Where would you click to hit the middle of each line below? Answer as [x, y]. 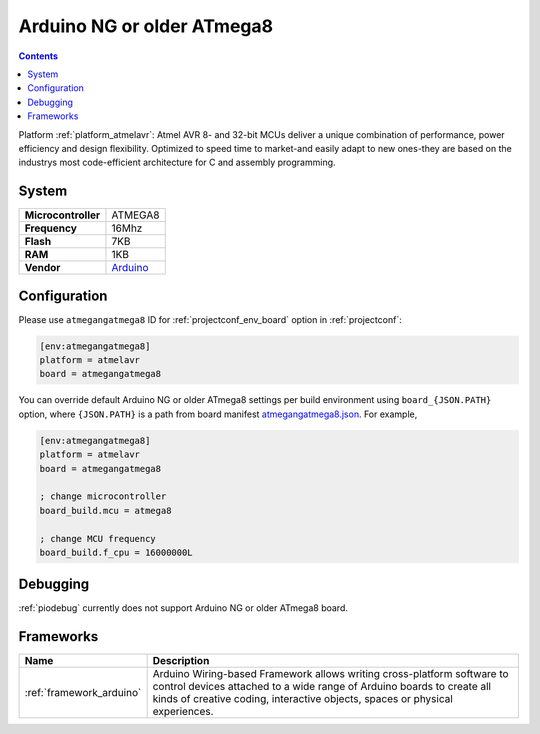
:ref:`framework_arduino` [83, 693]
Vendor [42, 268]
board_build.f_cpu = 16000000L [116, 552]
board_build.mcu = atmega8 [105, 510]
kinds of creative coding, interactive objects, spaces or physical [303, 699]
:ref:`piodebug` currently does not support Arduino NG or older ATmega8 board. [183, 608]
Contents [38, 56]
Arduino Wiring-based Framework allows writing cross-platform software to [330, 674]
